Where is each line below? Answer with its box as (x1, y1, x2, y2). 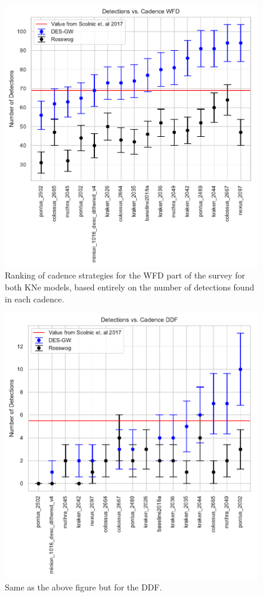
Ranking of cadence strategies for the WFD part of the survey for (5, 269, 245, 281)
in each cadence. (5, 292, 65, 305)
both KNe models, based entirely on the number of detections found (5, 280, 255, 293)
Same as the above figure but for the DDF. (5, 580, 162, 593)
